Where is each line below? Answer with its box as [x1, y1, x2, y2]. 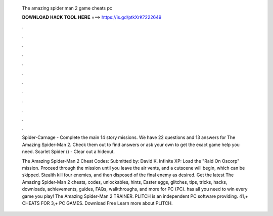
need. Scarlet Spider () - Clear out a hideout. [22, 149, 115, 155]
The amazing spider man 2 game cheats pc [22, 5, 113, 11]
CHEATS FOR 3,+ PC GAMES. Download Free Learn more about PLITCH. [22, 200, 173, 206]
